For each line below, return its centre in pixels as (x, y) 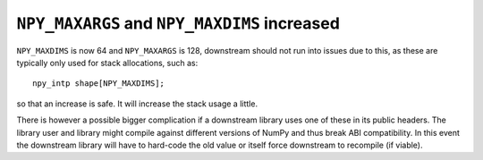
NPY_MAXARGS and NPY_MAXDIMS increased (178, 23)
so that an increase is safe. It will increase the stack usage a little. (137, 104)
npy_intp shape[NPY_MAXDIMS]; (99, 84)
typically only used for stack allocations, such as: (107, 63)
